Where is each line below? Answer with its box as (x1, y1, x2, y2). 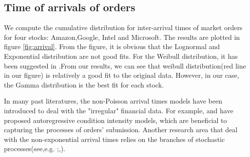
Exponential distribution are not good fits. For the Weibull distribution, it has (4, 51, 238, 61)
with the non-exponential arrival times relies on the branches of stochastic (4, 134, 225, 144)
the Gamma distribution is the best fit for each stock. (4, 79, 164, 89)
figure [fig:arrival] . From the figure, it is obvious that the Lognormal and (4, 41, 220, 52)
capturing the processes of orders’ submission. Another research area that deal (4, 124, 238, 135)
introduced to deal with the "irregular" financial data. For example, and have (4, 105, 233, 115)
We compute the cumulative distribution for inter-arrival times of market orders (4, 22, 243, 33)
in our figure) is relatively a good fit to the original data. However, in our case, (4, 70, 239, 80)
